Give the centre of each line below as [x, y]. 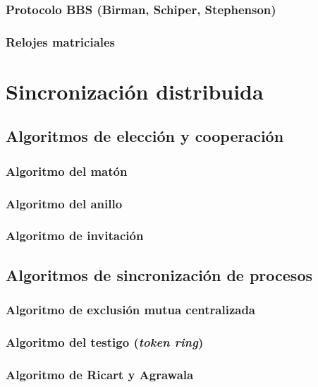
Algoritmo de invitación [75, 236]
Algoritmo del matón [67, 171]
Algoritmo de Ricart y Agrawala [100, 374]
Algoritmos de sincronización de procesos [159, 274]
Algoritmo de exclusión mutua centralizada [131, 310]
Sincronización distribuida [135, 91]
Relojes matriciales [61, 41]
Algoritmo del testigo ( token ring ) [105, 341]
